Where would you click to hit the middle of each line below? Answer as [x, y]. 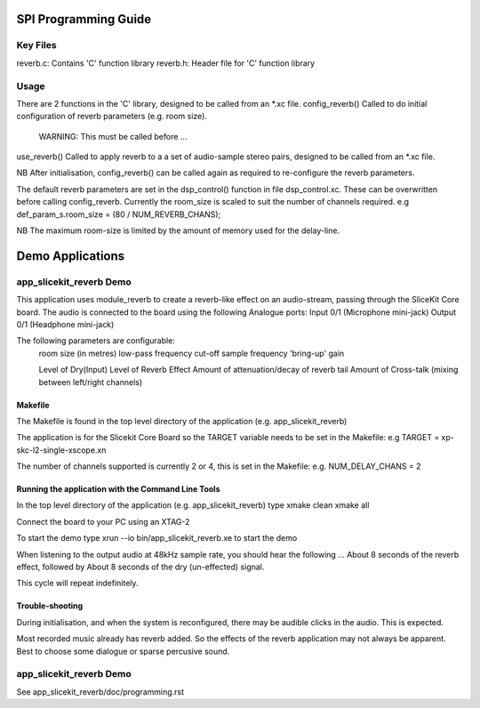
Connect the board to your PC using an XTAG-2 [103, 521]
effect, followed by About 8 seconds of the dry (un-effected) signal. [140, 567]
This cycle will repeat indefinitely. [77, 583]
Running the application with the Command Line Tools [118, 489]
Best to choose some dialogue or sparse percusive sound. [123, 651]
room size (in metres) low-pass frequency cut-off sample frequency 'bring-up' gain [192, 353]
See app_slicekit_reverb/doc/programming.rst [100, 692]
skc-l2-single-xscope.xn [61, 450]
